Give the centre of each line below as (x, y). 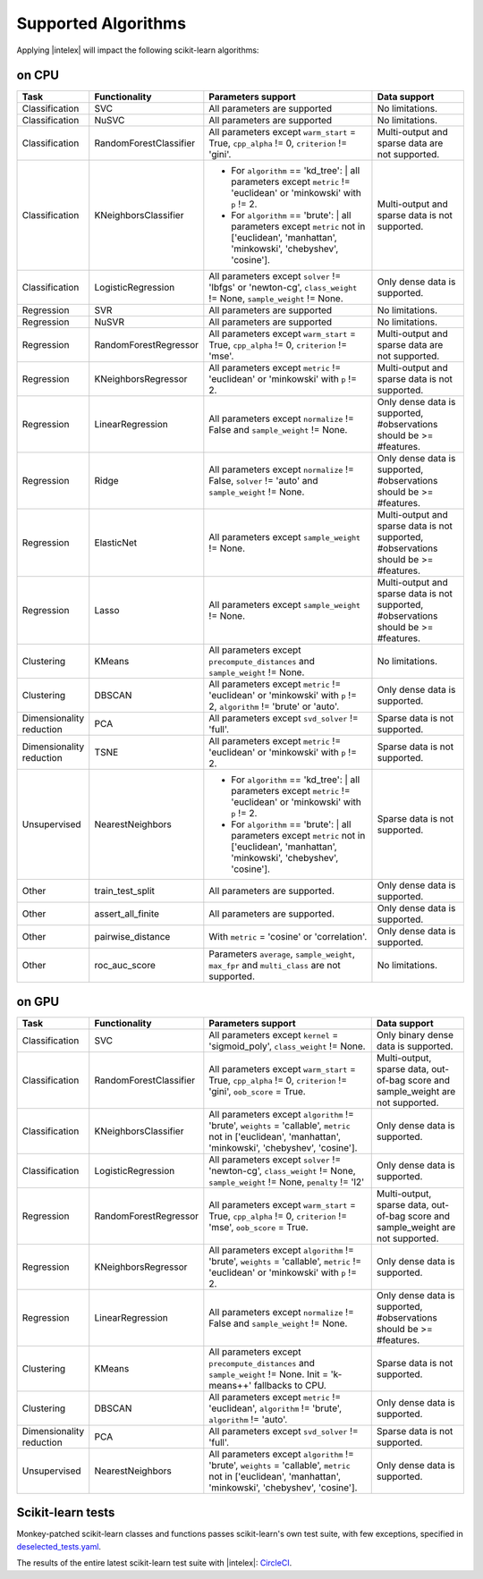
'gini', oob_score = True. (257, 1091)
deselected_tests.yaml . (59, 1546)
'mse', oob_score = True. (258, 1227)
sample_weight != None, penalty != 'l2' (287, 1182)
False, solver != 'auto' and (263, 481)
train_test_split (125, 891)
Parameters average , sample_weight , (282, 954)
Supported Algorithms (102, 23)
